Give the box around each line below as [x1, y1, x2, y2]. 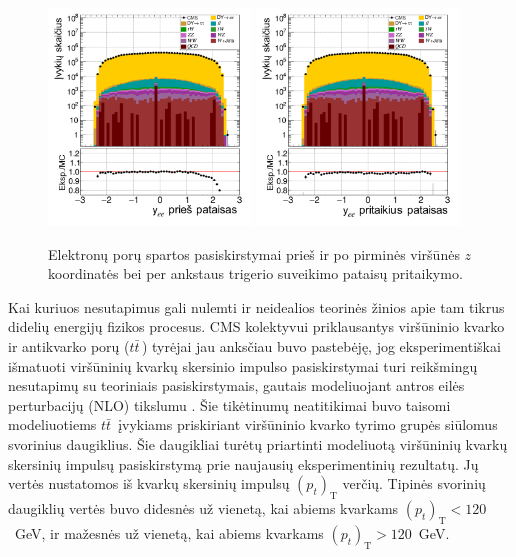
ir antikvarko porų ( [8, 336, 130, 357]
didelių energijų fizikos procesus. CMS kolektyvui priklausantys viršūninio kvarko [8, 316, 505, 337]
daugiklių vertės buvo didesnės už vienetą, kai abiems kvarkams [8, 497, 399, 518]
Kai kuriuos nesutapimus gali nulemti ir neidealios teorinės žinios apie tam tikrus [8, 296, 505, 317]
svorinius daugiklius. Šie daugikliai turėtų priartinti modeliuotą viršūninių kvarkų [8, 433, 508, 454]
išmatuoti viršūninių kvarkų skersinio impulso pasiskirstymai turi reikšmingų [8, 355, 478, 376]
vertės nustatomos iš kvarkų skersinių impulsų [8, 473, 290, 494]
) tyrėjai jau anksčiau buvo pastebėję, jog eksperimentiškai [141, 336, 501, 357]
